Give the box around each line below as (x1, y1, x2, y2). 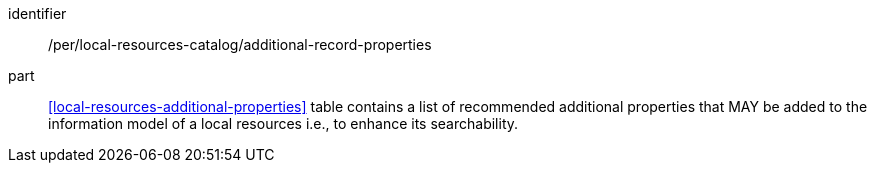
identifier (8, 5, 67, 22)
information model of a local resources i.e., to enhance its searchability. (48, 115, 519, 132)
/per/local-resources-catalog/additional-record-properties (48, 36, 432, 53)
